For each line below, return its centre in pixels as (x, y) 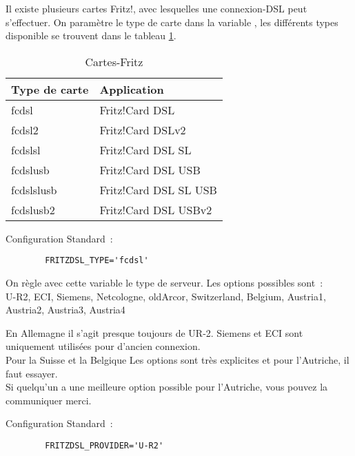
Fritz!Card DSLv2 (143, 129)
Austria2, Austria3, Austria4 (65, 310)
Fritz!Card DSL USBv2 (156, 209)
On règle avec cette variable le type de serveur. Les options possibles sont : (164, 283)
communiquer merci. (49, 400)
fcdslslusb (34, 189)
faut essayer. (32, 373)
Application (132, 89)
